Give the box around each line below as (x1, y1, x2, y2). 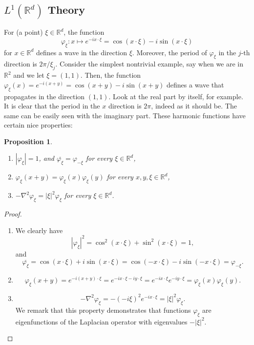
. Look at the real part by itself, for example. (108, 91, 243, 101)
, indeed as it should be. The (151, 101, 237, 111)
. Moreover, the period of (132, 47, 207, 57)
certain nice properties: (4, 120, 73, 130)
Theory (47, 2, 85, 17)
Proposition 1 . (4, 136, 52, 146)
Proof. (4, 209, 22, 219)
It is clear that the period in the (4, 101, 100, 111)
